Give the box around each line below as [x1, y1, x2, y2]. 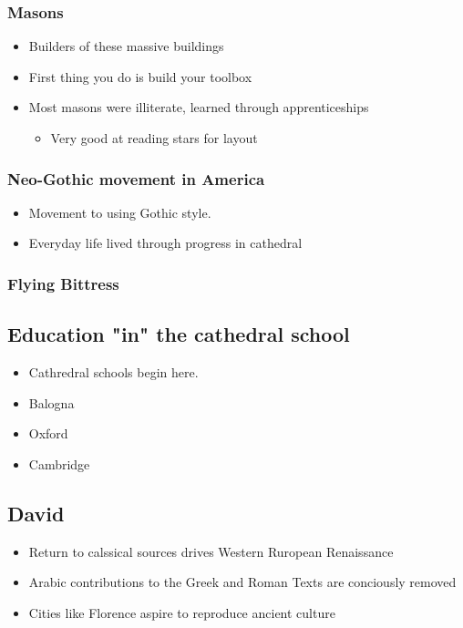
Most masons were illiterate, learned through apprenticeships [28, 98, 369, 117]
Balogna [28, 393, 75, 412]
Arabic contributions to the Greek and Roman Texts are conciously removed [28, 572, 457, 592]
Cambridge [28, 454, 90, 473]
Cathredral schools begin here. [28, 363, 199, 382]
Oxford [28, 424, 68, 443]
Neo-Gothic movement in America [7, 167, 265, 190]
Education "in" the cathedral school [7, 320, 350, 348]
